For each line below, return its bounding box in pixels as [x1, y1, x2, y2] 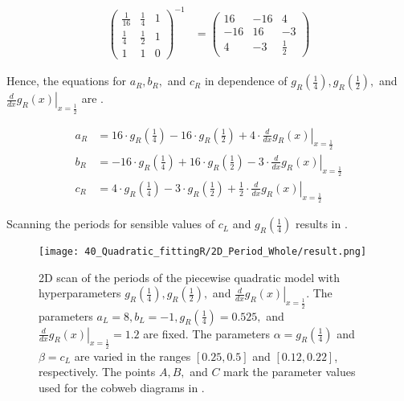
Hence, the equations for [6, 72, 127, 89]
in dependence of [204, 72, 288, 89]
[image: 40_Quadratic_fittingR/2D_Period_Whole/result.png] [39, 246, 367, 258]
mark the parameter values [223, 363, 356, 380]
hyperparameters [39, 284, 121, 301]
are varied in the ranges [74, 347, 191, 364]
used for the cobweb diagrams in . [39, 378, 205, 395]
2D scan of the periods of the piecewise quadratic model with [39, 268, 340, 285]
